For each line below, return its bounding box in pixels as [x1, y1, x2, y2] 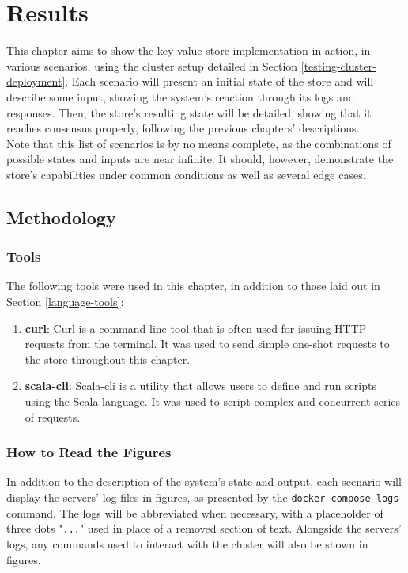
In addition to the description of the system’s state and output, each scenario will [6, 473, 402, 490]
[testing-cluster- [300, 57, 376, 74]
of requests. [25, 408, 81, 425]
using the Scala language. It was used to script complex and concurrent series [25, 393, 401, 410]
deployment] [6, 73, 66, 90]
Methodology [6, 204, 116, 229]
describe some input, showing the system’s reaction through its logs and [6, 88, 355, 105]
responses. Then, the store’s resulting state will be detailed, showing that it [6, 104, 372, 120]
